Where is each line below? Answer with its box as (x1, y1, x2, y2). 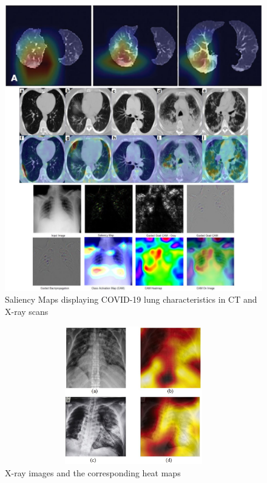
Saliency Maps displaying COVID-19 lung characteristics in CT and (5, 293, 257, 306)
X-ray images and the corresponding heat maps (5, 467, 181, 479)
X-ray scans (5, 305, 49, 318)
